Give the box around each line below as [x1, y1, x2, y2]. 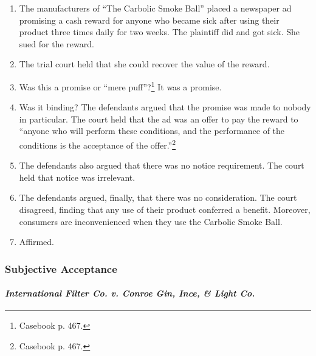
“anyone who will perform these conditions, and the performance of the [19, 124, 285, 137]
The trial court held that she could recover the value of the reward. [19, 58, 270, 70]
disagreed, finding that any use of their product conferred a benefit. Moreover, [19, 203, 311, 216]
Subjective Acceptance [5, 261, 117, 276]
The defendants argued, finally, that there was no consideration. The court [19, 191, 297, 204]
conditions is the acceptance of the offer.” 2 [19, 137, 176, 151]
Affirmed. [19, 235, 55, 248]
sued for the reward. [19, 37, 94, 50]
